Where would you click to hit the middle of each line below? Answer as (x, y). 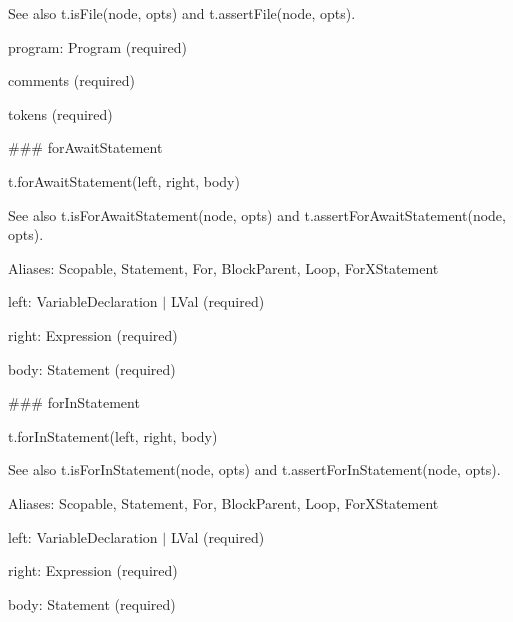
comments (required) (71, 80)
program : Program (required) (97, 46)
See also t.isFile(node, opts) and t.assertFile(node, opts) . (182, 13)
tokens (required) (60, 113)
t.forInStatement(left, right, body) (113, 435)
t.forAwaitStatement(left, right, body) (124, 180)
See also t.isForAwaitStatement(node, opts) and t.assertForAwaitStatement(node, (257, 214)
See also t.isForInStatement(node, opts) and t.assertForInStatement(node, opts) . (254, 469)
